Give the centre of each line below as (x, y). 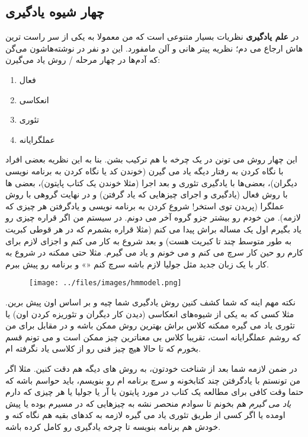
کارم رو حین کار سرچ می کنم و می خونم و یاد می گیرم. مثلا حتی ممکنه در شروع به (154, 252)
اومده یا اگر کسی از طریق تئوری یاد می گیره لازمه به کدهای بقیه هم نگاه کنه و (145, 415)
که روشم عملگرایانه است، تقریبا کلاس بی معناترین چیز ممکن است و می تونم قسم (153, 336)
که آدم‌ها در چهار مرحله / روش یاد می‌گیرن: (83, 60)
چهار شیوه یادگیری (55, 12)
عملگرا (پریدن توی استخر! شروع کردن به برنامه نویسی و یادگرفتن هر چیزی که (145, 205)
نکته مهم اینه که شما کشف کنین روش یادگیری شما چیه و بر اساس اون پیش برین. (150, 302)
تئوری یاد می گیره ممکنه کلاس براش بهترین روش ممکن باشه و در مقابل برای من (150, 325)
